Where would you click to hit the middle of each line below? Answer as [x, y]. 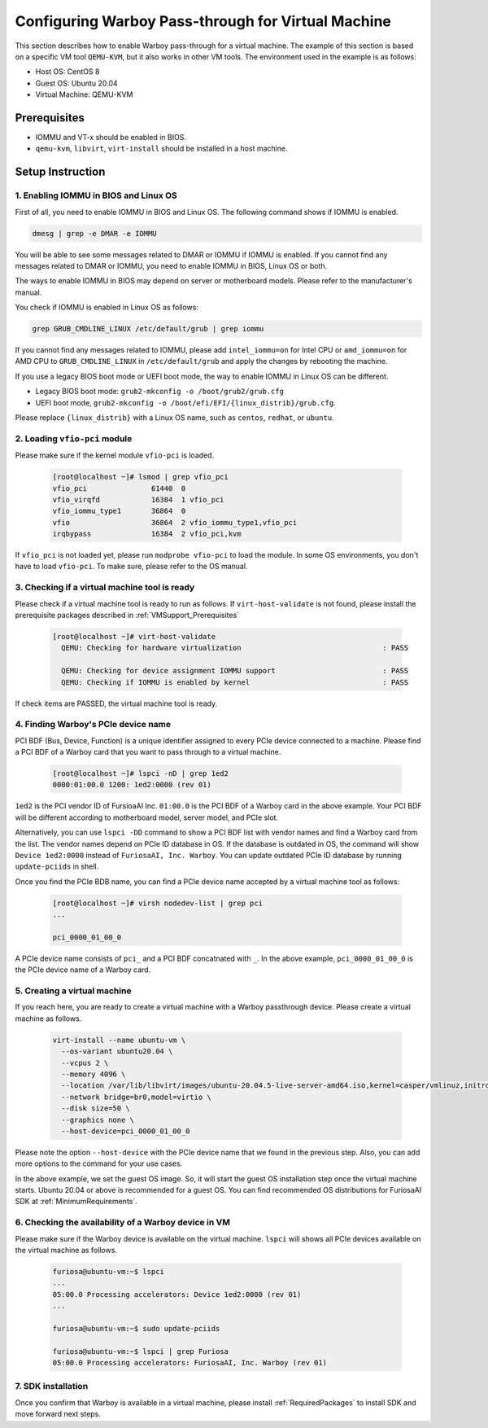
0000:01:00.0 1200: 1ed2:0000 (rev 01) [132, 785]
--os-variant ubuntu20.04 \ [117, 1051]
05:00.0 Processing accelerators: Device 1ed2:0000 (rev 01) [177, 1294]
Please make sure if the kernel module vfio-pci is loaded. [115, 455]
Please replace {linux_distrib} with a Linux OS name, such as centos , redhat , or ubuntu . [174, 418]
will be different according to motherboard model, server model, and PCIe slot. [147, 817]
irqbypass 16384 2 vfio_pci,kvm [147, 534]
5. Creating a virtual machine [73, 991]
